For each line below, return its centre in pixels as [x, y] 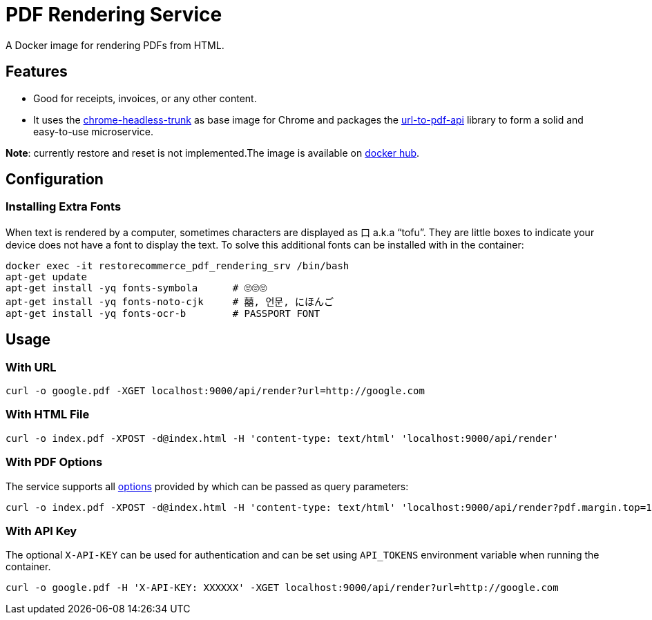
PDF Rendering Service [114, 14]
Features [37, 72]
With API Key [41, 531]
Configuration [55, 180]
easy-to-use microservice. [93, 131]
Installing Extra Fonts [64, 207]
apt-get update [47, 277]
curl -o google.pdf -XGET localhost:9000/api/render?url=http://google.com [215, 391]
